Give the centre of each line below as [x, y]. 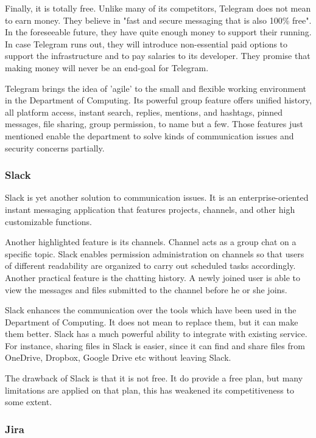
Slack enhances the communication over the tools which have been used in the [151, 310]
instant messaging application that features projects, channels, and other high [150, 209]
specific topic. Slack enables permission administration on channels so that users [155, 253]
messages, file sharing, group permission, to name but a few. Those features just [154, 124]
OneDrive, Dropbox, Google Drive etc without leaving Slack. [118, 357]
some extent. [29, 402]
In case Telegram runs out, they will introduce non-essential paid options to [146, 43]
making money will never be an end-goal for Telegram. [107, 67]
